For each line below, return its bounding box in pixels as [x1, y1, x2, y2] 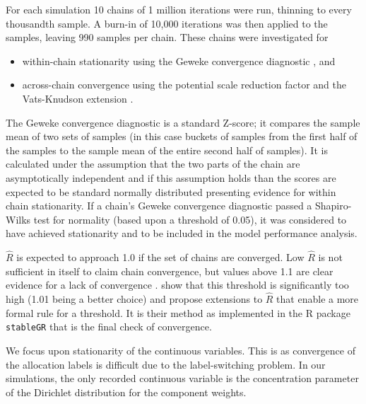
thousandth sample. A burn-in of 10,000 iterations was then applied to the [6, 16, 328, 30]
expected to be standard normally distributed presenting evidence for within [6, 184, 336, 199]
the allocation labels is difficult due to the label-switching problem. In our [6, 357, 326, 371]
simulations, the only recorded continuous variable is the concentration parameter [6, 371, 359, 386]
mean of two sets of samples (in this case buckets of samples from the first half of [6, 129, 358, 144]
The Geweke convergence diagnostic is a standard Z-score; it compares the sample [6, 115, 360, 129]
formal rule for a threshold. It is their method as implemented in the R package [6, 305, 350, 320]
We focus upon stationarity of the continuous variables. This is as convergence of [6, 342, 355, 357]
